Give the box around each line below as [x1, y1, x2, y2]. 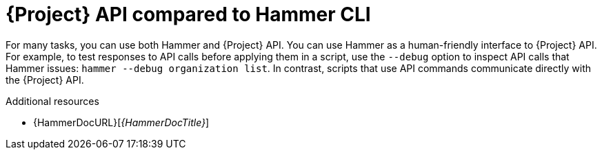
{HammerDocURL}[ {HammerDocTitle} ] [33, 116, 210, 128]
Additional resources [6, 95, 99, 107]
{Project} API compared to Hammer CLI [6, 3, 371, 26]
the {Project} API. [6, 73, 84, 86]
